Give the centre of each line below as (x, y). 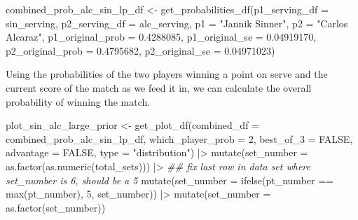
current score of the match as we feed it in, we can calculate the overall (159, 87)
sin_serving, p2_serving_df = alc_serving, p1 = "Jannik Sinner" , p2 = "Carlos (177, 23)
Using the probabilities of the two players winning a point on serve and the (167, 74)
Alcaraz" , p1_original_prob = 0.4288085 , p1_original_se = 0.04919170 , (161, 37)
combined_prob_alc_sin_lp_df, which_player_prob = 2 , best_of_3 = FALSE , (179, 138)
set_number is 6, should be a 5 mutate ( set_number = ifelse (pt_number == (170, 180)
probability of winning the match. (78, 101)
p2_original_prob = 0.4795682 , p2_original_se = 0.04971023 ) (140, 50)
